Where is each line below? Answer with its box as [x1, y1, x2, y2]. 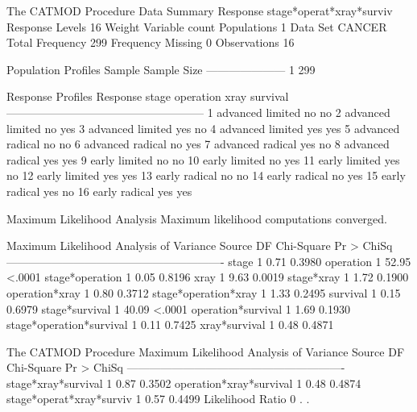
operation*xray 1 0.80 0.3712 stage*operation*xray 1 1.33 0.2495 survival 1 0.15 [6, 284, 401, 301]
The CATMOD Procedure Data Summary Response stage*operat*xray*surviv [6, 2, 393, 19]
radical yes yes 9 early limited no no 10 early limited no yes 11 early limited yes [6, 151, 400, 168]
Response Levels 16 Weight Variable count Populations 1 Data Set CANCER [6, 18, 387, 35]
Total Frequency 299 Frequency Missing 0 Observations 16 [6, 34, 295, 51]
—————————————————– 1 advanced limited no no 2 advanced [6, 103, 390, 120]
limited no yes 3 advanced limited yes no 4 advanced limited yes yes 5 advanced [6, 119, 400, 136]
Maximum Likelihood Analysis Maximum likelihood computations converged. [6, 210, 388, 227]
